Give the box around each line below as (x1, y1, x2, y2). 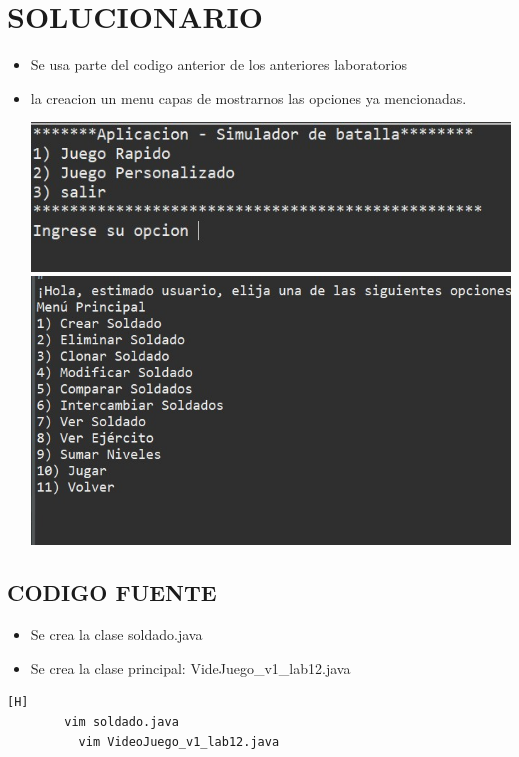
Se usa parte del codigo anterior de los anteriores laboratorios (30, 54, 408, 75)
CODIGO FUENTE (7, 577, 217, 608)
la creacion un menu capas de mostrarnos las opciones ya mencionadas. (30, 87, 467, 108)
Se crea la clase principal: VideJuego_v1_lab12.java (30, 657, 351, 678)
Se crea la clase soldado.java (30, 624, 203, 645)
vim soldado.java (64, 715, 179, 730)
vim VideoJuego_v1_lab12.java (78, 734, 280, 749)
